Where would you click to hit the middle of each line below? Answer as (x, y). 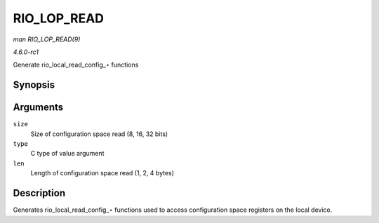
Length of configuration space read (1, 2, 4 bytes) (102, 173)
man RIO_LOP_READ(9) (47, 39)
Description (39, 193)
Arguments (38, 108)
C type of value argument (67, 154)
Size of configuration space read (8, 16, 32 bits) (99, 134)
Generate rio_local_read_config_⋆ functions (76, 65)
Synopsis (34, 85)
